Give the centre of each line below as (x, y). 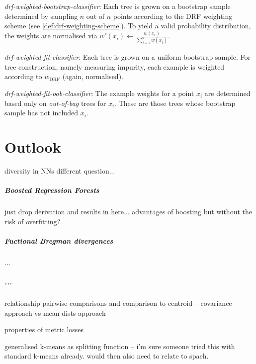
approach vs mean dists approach (55, 313)
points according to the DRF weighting (173, 16)
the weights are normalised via (51, 36)
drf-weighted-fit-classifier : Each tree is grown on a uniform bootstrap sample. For (128, 57)
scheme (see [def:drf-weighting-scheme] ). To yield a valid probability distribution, (128, 26)
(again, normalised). (93, 76)
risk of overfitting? (33, 221)
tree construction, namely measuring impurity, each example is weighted (115, 66)
